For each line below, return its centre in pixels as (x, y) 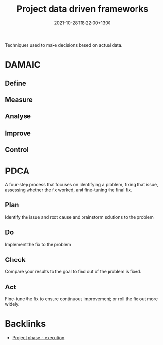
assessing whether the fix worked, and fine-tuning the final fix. (68, 190)
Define (15, 83)
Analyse (18, 116)
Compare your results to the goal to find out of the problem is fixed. (73, 272)
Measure (19, 100)
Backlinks (26, 324)
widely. (12, 304)
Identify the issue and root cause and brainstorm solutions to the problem (79, 217)
